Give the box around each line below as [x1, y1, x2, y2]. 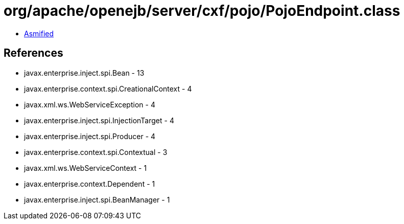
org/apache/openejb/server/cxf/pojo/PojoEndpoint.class [4, 2, 400, 19]
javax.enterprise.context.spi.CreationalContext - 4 [24, 84, 192, 93]
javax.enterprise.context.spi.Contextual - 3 [24, 147, 168, 156]
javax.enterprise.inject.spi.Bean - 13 [24, 68, 145, 77]
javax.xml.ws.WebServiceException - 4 [24, 100, 155, 109]
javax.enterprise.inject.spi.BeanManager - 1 [24, 195, 170, 204]
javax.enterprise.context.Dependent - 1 [24, 179, 155, 188]
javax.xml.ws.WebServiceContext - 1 [24, 163, 147, 172]
